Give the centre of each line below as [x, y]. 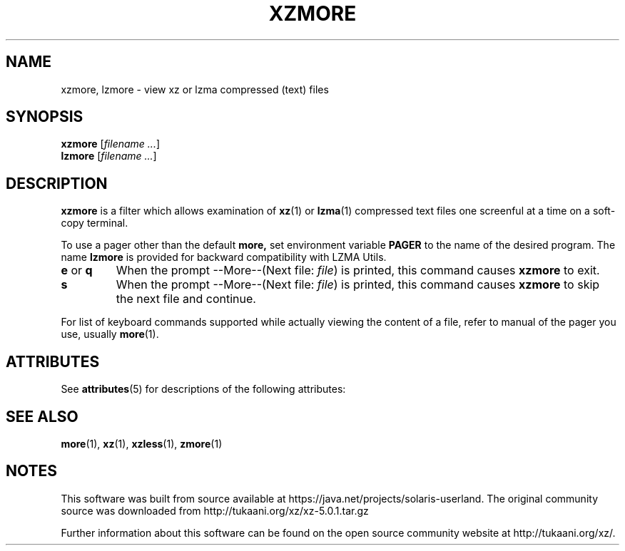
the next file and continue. [186, 299]
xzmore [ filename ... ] [111, 144]
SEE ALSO [42, 416]
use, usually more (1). [110, 334]
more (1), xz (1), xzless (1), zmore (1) [142, 443]
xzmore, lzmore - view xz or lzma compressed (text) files [195, 89]
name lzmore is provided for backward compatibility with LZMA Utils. [224, 257]
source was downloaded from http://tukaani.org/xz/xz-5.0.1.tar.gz [215, 510]
